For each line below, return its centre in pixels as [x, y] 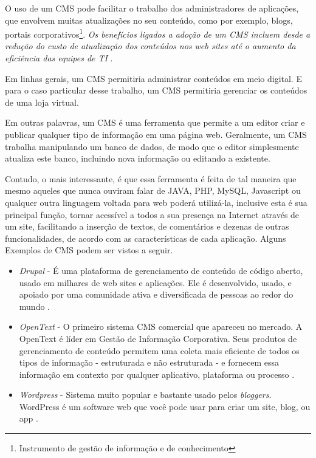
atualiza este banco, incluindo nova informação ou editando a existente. [138, 158]
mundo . [34, 306]
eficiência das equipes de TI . [59, 58]
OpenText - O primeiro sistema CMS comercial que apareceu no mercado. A [161, 326]
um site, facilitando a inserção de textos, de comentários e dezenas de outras [147, 226]
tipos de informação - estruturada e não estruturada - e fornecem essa [149, 362]
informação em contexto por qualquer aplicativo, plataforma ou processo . [157, 374]
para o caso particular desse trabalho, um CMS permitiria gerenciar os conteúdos [156, 90]
